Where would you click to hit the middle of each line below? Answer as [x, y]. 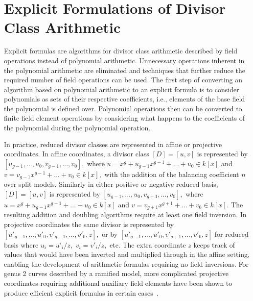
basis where [21, 244]
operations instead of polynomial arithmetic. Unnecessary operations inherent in [124, 60]
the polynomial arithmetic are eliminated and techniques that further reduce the [125, 70]
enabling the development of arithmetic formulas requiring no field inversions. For [126, 263]
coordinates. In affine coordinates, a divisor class [77, 154]
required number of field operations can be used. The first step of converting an [123, 80]
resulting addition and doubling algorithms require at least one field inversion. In [125, 214]
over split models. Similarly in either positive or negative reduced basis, [111, 184]
